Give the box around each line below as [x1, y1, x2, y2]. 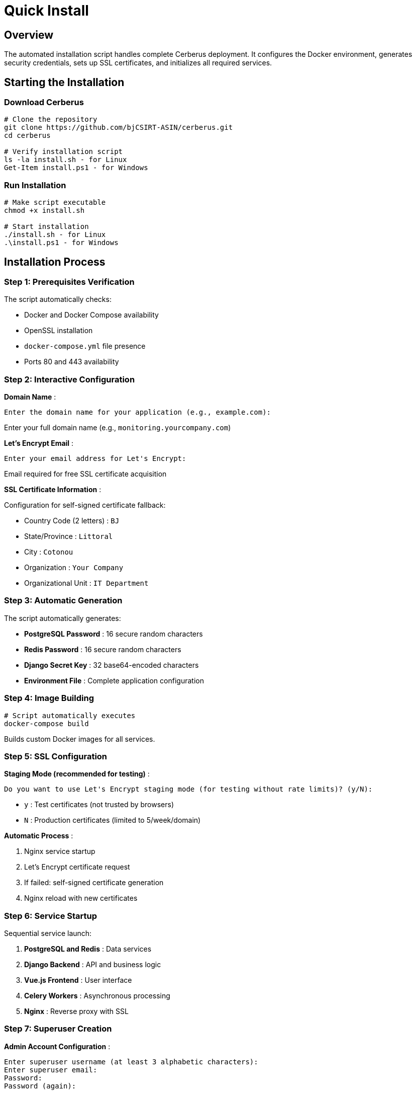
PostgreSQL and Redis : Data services [24, 945, 152, 954]
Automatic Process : [4, 831, 73, 840]
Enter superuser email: [4, 1065, 97, 1074]
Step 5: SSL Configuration [4, 751, 108, 761]
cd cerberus [4, 131, 51, 140]
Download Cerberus [4, 97, 84, 108]
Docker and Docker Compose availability [24, 310, 159, 320]
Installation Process [4, 255, 106, 268]
